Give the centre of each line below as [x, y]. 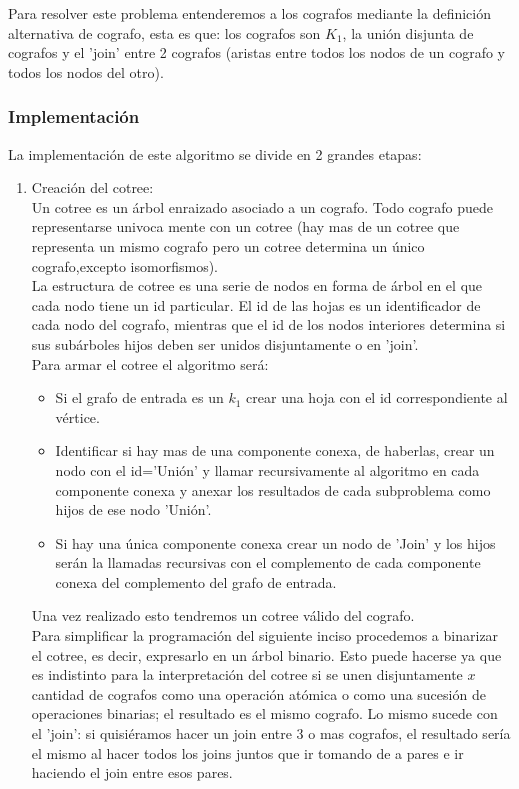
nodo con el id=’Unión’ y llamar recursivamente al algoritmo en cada [267, 469]
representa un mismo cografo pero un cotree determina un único [228, 245]
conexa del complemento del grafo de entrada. [196, 581]
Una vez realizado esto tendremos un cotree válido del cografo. [223, 615]
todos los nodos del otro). [86, 71]
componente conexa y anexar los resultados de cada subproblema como [273, 489]
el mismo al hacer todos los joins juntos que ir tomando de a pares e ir [247, 752]
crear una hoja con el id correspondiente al [377, 397]
